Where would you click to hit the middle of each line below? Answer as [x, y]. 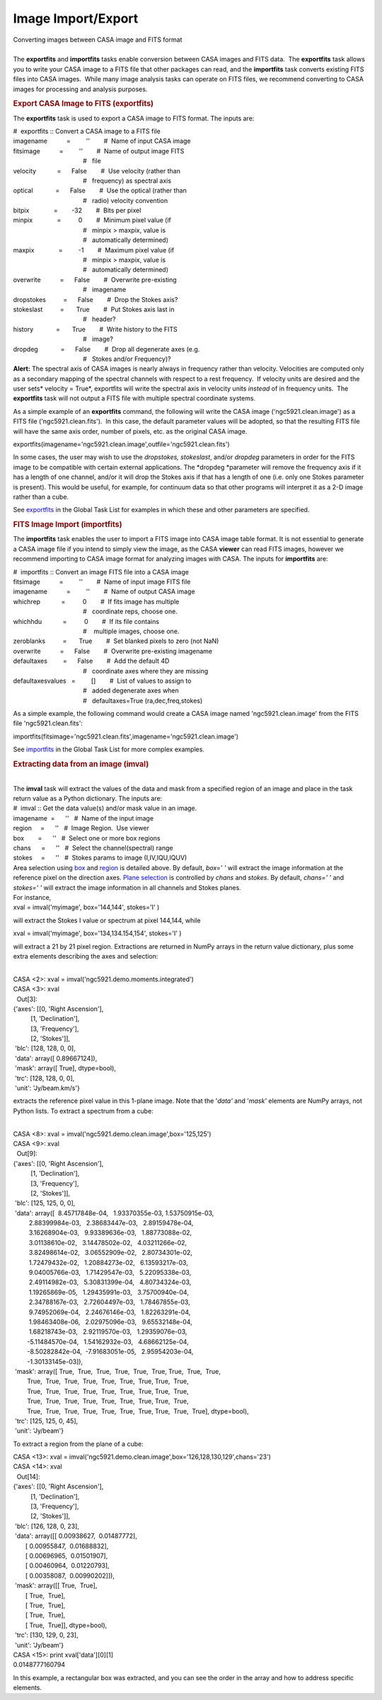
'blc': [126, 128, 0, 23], [47, 1526]
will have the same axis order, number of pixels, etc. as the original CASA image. [130, 431]
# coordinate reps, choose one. [130, 611]
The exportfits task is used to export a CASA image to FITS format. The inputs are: [134, 118]
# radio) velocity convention [125, 200]
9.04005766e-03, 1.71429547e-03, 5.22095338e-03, [110, 1273]
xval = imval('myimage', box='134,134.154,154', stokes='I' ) [97, 933]
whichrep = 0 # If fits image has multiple [96, 601]
